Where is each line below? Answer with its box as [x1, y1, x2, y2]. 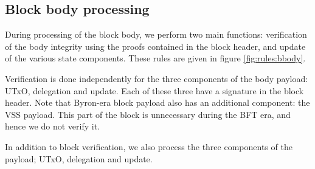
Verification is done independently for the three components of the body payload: [5, 72, 308, 84]
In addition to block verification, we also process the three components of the [5, 140, 292, 153]
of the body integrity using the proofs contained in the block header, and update [5, 40, 306, 52]
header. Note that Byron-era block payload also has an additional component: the [5, 96, 310, 109]
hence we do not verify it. [5, 120, 100, 133]
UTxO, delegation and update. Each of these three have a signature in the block [5, 84, 304, 97]
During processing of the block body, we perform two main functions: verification [5, 28, 307, 41]
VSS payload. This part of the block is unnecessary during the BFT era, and [5, 108, 291, 120]
